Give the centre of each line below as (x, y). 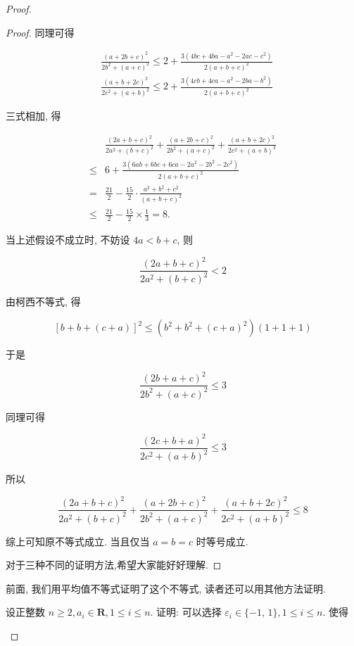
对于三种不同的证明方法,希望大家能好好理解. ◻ (114, 565)
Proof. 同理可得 (40, 32)
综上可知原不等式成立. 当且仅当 (78, 541)
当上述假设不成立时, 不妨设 (68, 239)
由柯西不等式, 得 (43, 302)
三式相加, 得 (33, 116)
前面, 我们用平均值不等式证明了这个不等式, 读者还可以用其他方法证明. (166, 588)
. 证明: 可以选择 (186, 612)
